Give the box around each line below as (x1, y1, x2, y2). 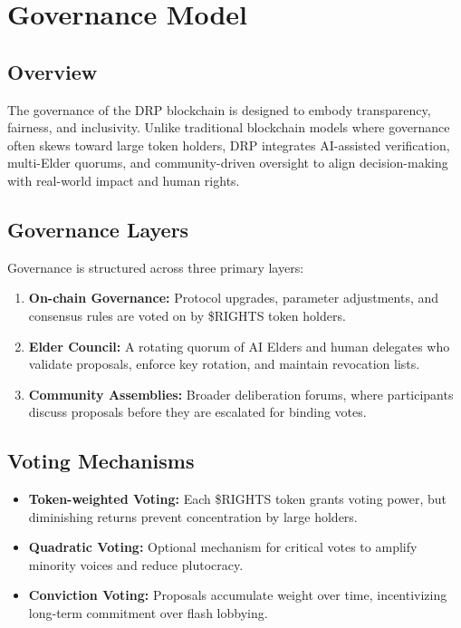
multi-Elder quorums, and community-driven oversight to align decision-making (7, 153, 448, 172)
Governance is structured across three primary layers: (7, 257, 304, 276)
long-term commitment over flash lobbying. (28, 604, 268, 623)
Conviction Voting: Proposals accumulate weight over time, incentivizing (28, 585, 447, 604)
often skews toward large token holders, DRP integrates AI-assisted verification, (7, 135, 450, 154)
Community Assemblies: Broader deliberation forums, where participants (28, 384, 454, 403)
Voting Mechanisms (7, 447, 195, 475)
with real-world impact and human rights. (7, 170, 240, 189)
